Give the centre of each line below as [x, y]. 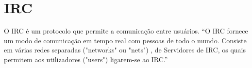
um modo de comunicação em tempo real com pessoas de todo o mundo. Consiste [125, 40]
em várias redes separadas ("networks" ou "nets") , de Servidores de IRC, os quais [125, 50]
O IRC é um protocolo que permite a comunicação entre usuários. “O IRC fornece [126, 31]
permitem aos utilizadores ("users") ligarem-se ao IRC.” [86, 59]
